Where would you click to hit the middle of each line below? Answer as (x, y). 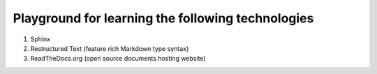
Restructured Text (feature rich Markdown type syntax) (110, 48)
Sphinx (40, 39)
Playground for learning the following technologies (163, 18)
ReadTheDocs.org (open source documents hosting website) (118, 59)
